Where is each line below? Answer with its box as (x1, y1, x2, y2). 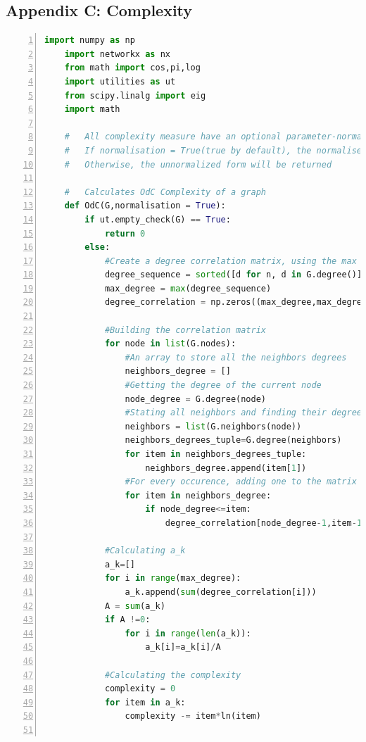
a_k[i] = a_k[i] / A (145, 642, 221, 653)
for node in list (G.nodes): (104, 339, 236, 349)
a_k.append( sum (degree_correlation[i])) (125, 586, 317, 597)
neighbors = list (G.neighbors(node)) (125, 421, 302, 432)
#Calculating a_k (104, 546, 186, 556)
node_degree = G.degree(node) (125, 394, 267, 404)
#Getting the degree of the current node (125, 380, 322, 391)
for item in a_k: (104, 697, 186, 708)
